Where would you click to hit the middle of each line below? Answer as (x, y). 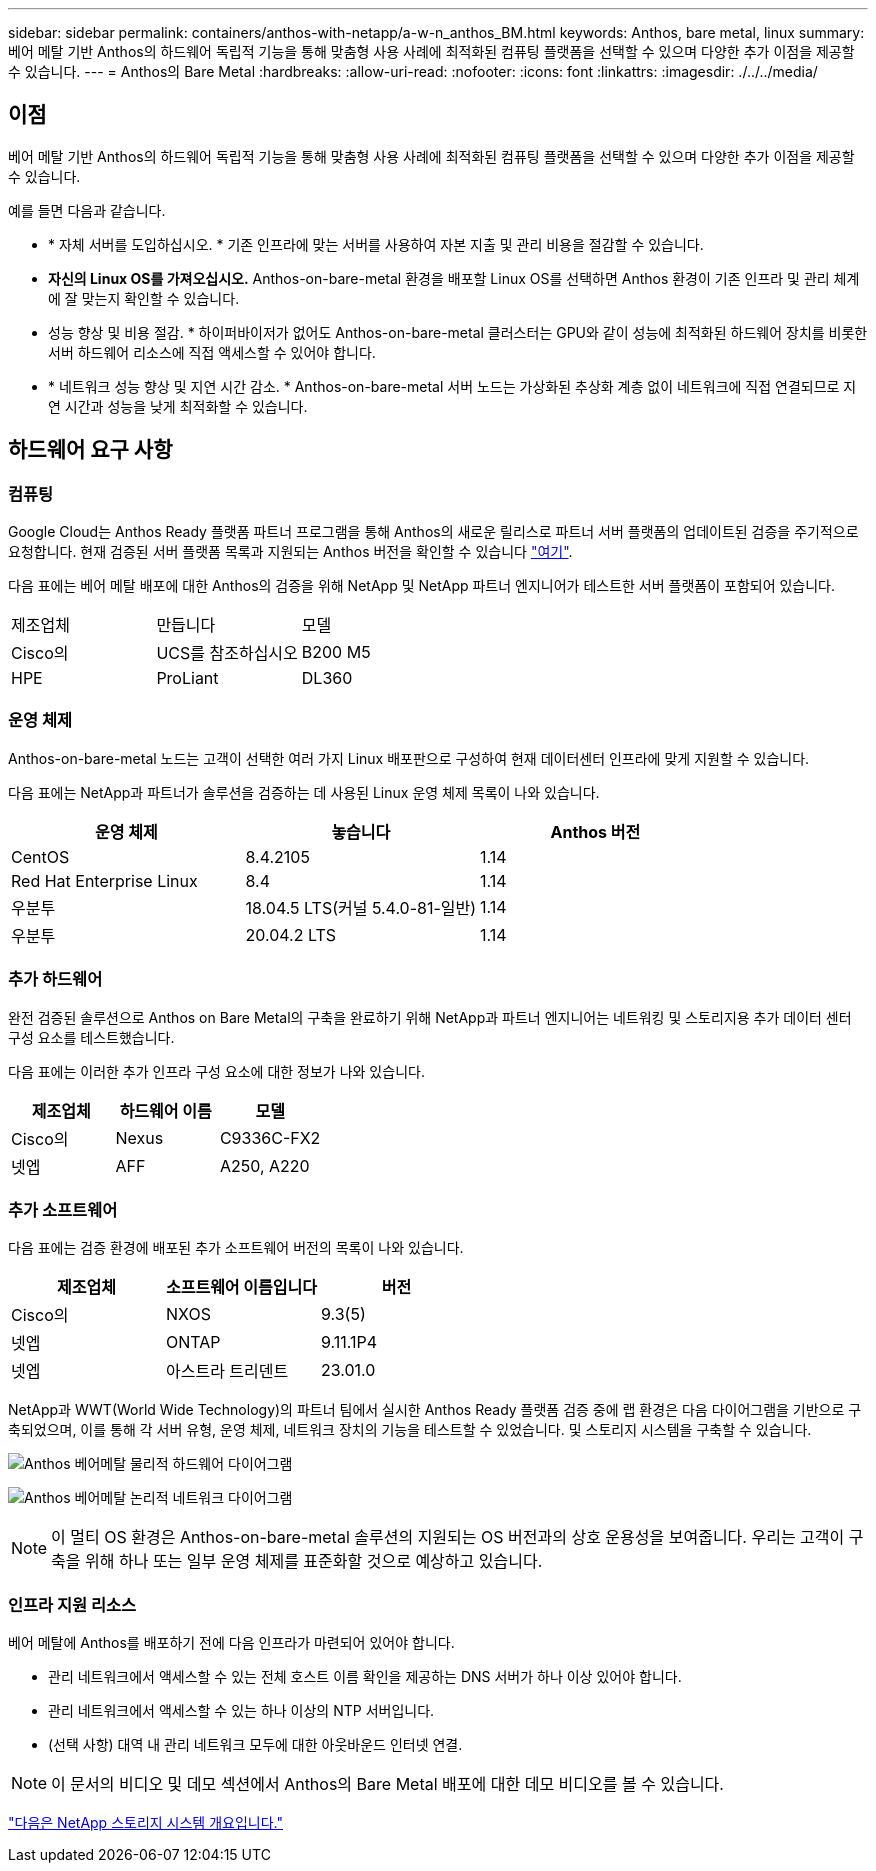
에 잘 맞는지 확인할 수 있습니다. (144, 298)
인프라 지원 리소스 (72, 1604)
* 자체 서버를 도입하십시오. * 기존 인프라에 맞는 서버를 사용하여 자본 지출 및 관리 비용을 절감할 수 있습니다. (376, 244)
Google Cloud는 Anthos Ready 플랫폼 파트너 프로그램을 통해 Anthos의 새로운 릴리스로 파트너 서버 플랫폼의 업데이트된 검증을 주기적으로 (433, 532)
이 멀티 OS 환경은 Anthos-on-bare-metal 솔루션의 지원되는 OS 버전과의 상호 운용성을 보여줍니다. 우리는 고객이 (448, 1537)
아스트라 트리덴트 (227, 1371)
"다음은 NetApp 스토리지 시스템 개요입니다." (145, 1823)
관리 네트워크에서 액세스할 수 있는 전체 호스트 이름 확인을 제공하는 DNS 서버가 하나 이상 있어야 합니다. (365, 1677)
